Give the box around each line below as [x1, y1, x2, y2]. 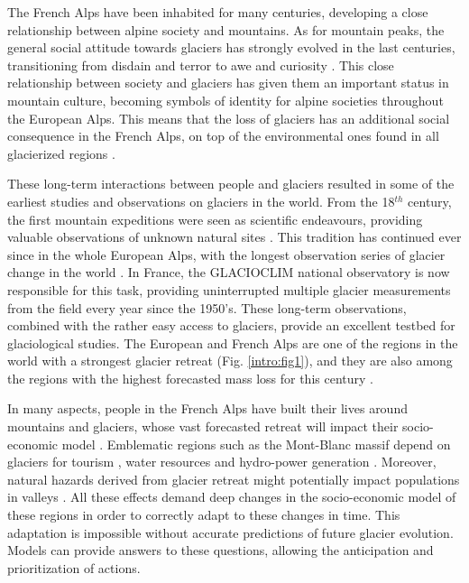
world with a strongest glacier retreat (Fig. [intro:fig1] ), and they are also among [7, 351, 453, 370]
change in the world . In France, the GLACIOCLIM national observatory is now [7, 263, 450, 282]
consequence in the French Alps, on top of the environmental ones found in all [7, 126, 439, 145]
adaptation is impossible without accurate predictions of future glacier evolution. [7, 523, 454, 541]
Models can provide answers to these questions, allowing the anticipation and [7, 541, 434, 560]
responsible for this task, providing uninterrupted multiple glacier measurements [7, 280, 451, 299]
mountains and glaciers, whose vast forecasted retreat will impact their [7, 417, 399, 436]
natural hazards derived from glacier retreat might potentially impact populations [7, 469, 460, 488]
